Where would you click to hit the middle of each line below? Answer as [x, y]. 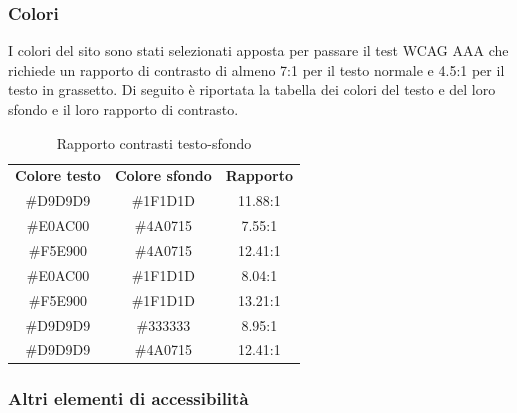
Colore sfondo [163, 175]
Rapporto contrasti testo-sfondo [154, 142]
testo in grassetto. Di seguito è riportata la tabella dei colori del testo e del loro [252, 89]
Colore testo [58, 175]
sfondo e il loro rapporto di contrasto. [123, 109]
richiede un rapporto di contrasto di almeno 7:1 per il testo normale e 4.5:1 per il [256, 69]
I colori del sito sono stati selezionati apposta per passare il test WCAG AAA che [258, 50]
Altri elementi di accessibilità [128, 398]
